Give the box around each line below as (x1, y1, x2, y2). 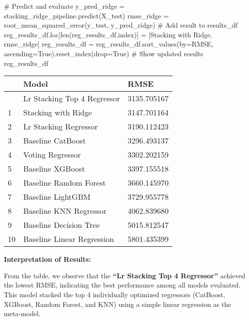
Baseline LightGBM (23, 191, 91, 203)
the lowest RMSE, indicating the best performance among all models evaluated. (4, 280, 241, 290)
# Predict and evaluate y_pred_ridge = (4, 1, 125, 11)
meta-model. (4, 308, 41, 319)
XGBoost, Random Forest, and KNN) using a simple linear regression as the (4, 299, 231, 309)
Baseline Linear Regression (23, 233, 114, 245)
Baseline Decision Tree (23, 219, 100, 231)
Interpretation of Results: (4, 254, 91, 264)
